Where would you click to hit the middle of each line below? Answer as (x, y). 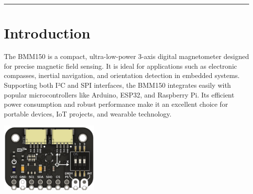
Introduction (47, 33)
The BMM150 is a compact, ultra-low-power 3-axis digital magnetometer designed (126, 56)
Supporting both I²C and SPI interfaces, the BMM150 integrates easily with (117, 85)
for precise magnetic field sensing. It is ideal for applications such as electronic (120, 66)
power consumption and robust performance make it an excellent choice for (116, 104)
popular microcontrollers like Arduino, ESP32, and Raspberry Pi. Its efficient (119, 94)
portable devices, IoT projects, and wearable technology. (88, 113)
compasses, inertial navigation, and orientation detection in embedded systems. (122, 75)
